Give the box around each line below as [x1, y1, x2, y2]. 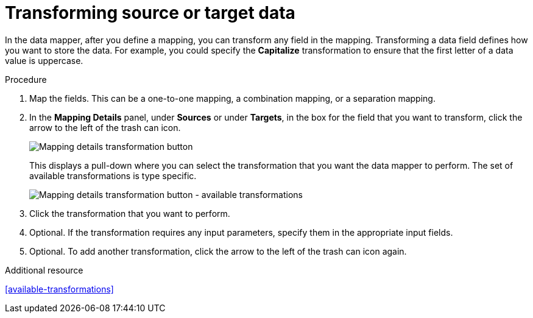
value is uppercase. [5, 55, 83, 66]
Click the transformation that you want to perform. [29, 208, 230, 219]
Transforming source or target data [5, 2, 295, 23]
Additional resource [5, 264, 83, 275]
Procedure [5, 74, 47, 85]
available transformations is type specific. [29, 170, 197, 181]
